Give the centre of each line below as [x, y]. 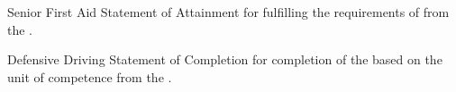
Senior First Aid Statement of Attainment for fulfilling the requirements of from [228, 12]
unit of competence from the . [90, 76]
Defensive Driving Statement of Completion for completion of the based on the [225, 59]
